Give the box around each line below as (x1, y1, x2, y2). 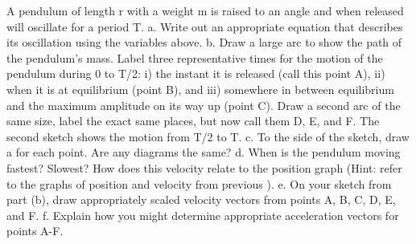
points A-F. (6, 222, 64, 239)
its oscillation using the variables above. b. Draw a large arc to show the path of (6, 34, 402, 51)
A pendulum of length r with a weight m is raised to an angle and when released (6, 2, 404, 18)
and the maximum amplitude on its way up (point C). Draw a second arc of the (6, 96, 401, 113)
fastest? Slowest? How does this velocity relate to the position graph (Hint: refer (6, 159, 402, 176)
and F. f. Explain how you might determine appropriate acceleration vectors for (6, 206, 399, 223)
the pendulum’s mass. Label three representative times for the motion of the (6, 49, 383, 66)
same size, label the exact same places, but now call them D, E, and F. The (6, 112, 380, 129)
